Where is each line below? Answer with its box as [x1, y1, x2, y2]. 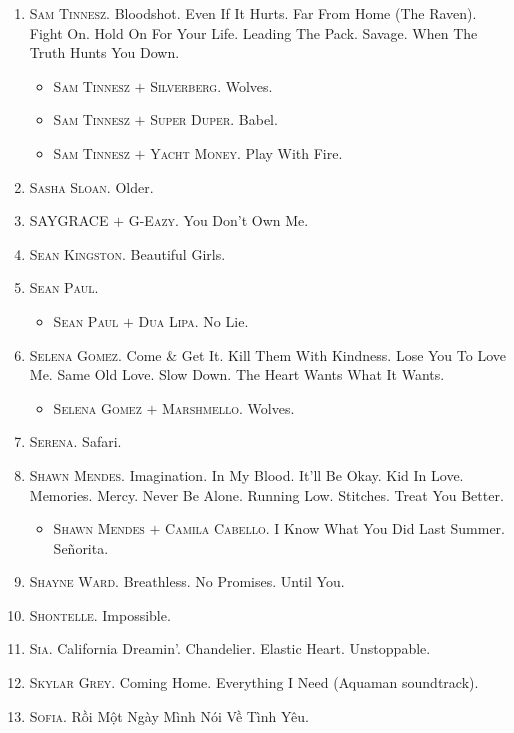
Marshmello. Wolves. [162, 397, 295, 418]
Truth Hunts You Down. [29, 42, 180, 63]
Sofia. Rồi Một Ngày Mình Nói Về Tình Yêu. [29, 705, 309, 726]
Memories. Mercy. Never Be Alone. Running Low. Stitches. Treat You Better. [29, 484, 504, 505]
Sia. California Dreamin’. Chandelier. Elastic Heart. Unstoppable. [29, 638, 431, 659]
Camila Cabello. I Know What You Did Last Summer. [165, 518, 505, 539]
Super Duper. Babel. [150, 109, 278, 130]
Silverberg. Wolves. [150, 75, 273, 96]
